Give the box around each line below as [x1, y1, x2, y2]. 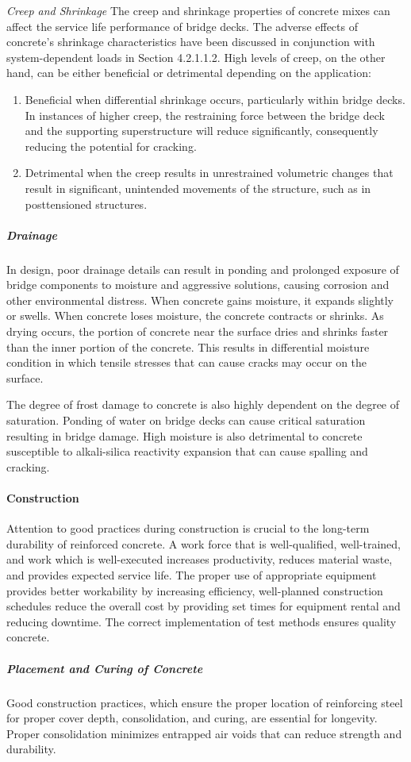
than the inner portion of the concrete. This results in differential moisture [6, 338, 370, 355]
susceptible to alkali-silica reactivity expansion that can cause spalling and [6, 443, 368, 460]
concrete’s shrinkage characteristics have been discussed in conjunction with [6, 33, 375, 50]
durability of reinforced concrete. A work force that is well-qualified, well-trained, [6, 535, 401, 552]
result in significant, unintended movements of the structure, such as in [25, 179, 371, 196]
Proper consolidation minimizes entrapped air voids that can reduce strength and [6, 725, 402, 741]
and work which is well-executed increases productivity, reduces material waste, [6, 551, 393, 568]
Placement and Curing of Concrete [6, 660, 203, 676]
